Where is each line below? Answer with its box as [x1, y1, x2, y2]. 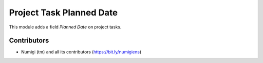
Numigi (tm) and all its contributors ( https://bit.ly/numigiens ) [21, 49, 142, 55]
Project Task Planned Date [9, 7, 118, 18]
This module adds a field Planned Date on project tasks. [9, 24, 122, 30]
